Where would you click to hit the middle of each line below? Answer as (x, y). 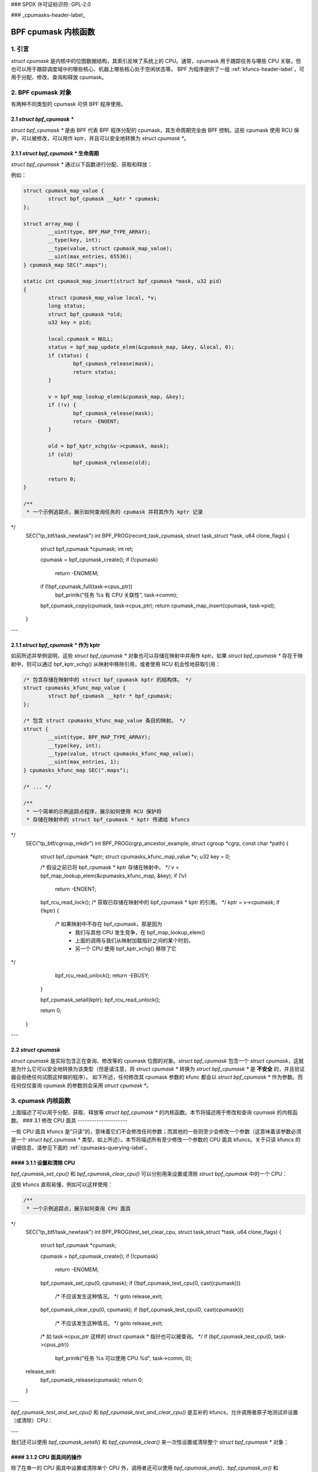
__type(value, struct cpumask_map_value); (110, 248)
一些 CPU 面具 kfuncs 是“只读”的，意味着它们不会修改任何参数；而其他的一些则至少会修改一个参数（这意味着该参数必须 (156, 1131)
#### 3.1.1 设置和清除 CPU (43, 1163)
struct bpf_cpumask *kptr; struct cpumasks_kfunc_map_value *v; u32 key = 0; (135, 856)
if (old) (61, 454)
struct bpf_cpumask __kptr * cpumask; (104, 199)
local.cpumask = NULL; (81, 339)
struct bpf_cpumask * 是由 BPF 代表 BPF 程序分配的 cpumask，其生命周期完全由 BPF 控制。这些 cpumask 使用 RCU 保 (155, 130)
